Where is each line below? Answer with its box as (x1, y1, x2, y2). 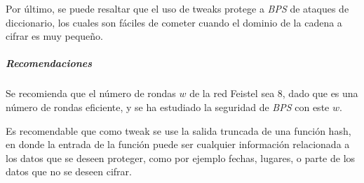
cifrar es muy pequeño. (6, 29, 103, 43)
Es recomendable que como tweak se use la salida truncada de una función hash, (6, 123, 351, 138)
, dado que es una (282, 86, 358, 101)
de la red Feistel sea (189, 86, 275, 101)
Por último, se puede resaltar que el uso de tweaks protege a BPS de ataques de (6, 1, 349, 15)
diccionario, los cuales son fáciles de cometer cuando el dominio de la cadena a (6, 15, 342, 29)
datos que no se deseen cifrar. (6, 164, 132, 179)
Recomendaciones (6, 56, 93, 71)
